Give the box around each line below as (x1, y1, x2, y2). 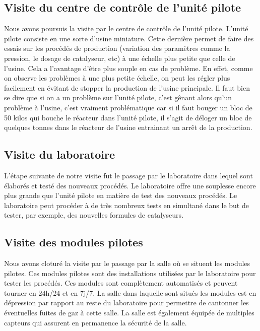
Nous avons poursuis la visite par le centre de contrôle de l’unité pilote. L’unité (4, 23, 248, 34)
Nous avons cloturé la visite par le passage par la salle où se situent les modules (4, 258, 250, 269)
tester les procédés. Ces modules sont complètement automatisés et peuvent (4, 278, 238, 288)
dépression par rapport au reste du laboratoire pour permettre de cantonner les (4, 297, 249, 308)
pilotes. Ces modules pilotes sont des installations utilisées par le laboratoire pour (4, 268, 256, 278)
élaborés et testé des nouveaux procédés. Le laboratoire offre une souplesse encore (4, 180, 256, 190)
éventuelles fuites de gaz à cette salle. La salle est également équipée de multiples (4, 307, 254, 318)
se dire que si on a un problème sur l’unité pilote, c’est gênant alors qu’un (4, 92, 232, 103)
